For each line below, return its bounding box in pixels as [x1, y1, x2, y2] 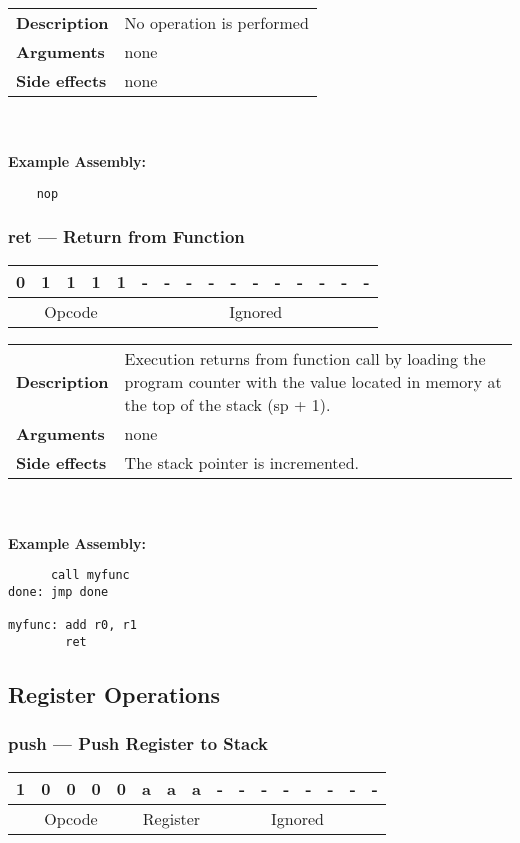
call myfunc [50, 568, 130, 583]
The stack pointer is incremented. [124, 450, 360, 474]
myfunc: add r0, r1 [8, 618, 137, 633]
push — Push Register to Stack [8, 731, 268, 756]
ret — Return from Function [8, 224, 245, 249]
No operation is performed [124, 11, 309, 34]
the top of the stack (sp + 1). [124, 392, 331, 416]
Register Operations [8, 679, 221, 710]
